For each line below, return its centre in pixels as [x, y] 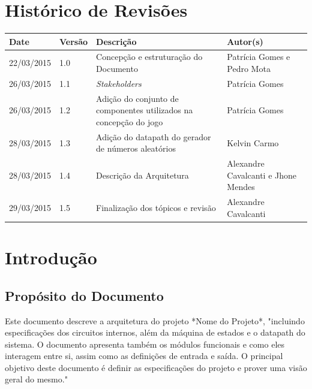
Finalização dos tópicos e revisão [156, 208]
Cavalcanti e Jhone [262, 175]
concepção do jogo [130, 121]
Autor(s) [245, 41]
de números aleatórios [136, 148]
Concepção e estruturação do [149, 57]
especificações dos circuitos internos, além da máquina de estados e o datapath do [155, 332]
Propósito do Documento [84, 295]
